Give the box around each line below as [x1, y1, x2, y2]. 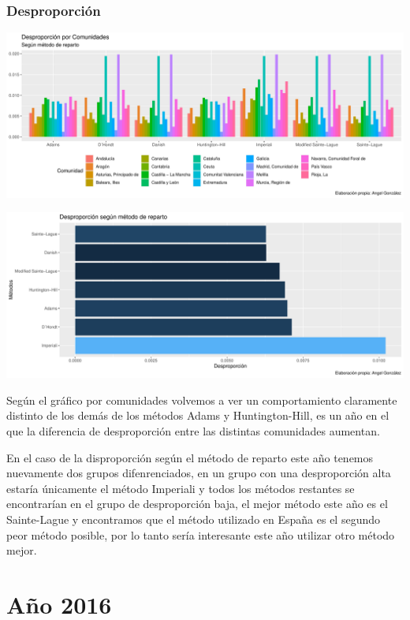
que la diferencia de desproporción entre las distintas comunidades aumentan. [6, 422, 380, 439]
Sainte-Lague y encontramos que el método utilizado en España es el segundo [6, 510, 380, 527]
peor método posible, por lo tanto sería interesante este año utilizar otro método [6, 526, 395, 543]
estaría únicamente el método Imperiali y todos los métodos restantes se [6, 480, 355, 496]
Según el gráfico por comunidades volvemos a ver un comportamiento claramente [6, 391, 397, 408]
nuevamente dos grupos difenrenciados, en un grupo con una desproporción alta [6, 465, 391, 481]
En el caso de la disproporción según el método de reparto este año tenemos [6, 449, 374, 465]
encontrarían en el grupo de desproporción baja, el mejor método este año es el [6, 495, 388, 512]
